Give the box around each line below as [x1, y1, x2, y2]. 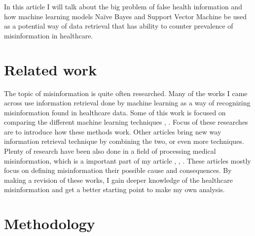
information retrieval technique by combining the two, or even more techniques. [4, 136, 244, 146]
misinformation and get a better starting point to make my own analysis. [4, 184, 225, 195]
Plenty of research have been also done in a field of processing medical [4, 146, 216, 156]
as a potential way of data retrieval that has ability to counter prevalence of [4, 21, 233, 31]
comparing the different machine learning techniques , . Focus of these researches [4, 117, 248, 127]
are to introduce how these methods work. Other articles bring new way [4, 126, 221, 136]
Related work [4, 59, 97, 79]
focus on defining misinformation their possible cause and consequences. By [4, 165, 232, 175]
